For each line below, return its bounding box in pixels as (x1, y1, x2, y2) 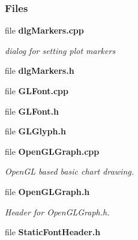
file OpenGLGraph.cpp (5, 145, 100, 157)
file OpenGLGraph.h (5, 185, 90, 197)
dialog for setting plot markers (5, 44, 116, 56)
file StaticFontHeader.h (5, 226, 101, 238)
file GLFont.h (5, 104, 59, 117)
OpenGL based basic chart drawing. (5, 165, 134, 178)
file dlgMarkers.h (5, 64, 74, 77)
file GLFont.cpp (5, 85, 69, 97)
